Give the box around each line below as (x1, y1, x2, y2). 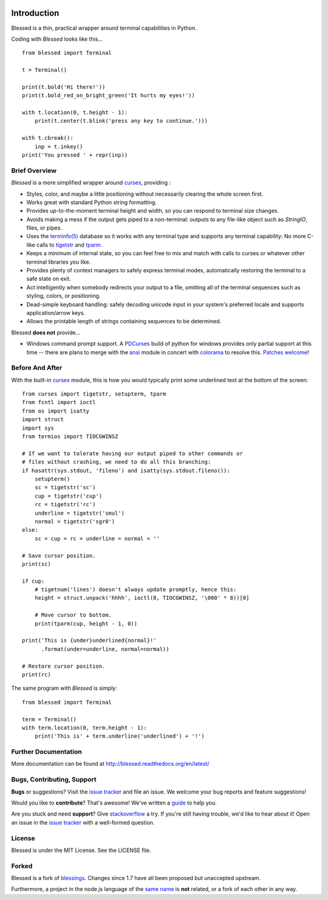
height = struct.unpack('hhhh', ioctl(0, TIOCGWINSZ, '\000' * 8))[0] (34, 594, 250, 602)
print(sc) (22, 560, 51, 568)
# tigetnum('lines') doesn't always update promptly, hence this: (34, 586, 237, 593)
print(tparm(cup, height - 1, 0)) (34, 620, 138, 627)
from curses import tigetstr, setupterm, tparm (22, 391, 166, 397)
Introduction (11, 8, 60, 18)
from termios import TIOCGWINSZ (22, 433, 118, 440)
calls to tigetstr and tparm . (36, 241, 103, 249)
